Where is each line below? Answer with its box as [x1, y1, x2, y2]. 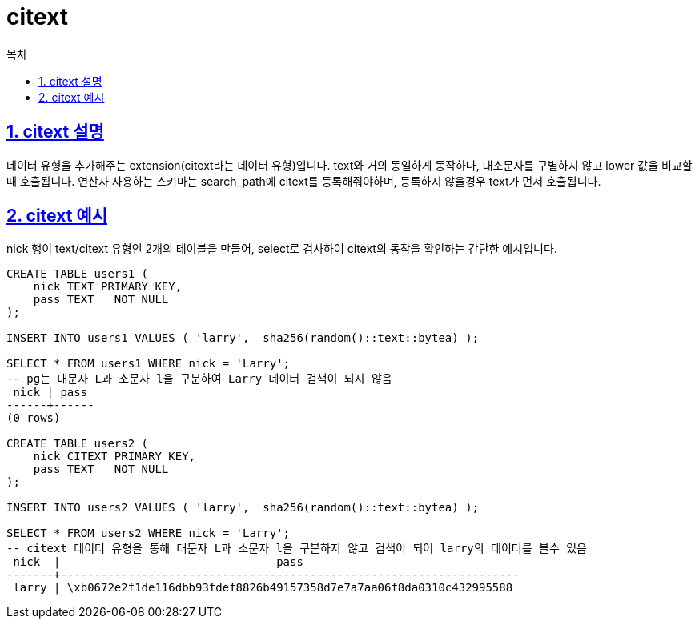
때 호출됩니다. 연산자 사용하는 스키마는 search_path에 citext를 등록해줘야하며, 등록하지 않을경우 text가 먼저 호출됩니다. [6, 174, 601, 188]
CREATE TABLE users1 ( [6, 267, 149, 281]
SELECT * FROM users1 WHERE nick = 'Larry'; [6, 357, 291, 371]
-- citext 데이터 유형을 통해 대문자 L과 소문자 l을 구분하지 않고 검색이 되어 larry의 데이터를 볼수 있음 [6, 542, 587, 555]
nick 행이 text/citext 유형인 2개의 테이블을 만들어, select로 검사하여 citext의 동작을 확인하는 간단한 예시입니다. [6, 242, 557, 256]
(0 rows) [6, 411, 61, 425]
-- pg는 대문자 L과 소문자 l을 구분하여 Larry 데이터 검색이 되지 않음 [6, 372, 392, 386]
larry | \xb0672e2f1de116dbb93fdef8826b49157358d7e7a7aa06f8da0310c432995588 [13, 581, 513, 595]
